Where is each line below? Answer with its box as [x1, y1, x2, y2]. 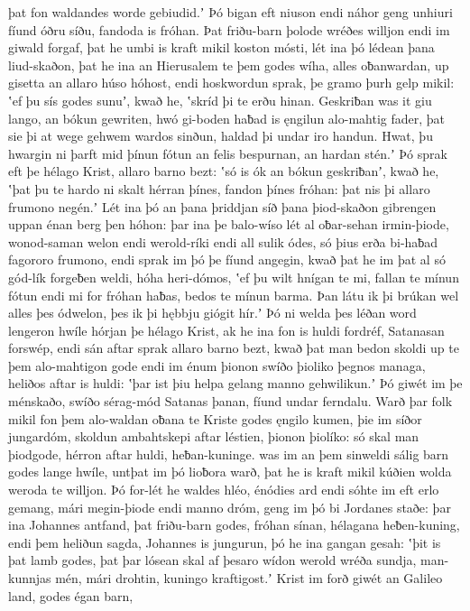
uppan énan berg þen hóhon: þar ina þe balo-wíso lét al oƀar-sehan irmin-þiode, [8, 215, 449, 234]
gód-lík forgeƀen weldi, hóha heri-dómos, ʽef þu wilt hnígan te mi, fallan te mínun [8, 267, 459, 286]
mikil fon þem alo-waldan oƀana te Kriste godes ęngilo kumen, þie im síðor [8, 409, 422, 428]
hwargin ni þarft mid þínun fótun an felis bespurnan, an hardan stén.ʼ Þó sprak [8, 143, 447, 162]
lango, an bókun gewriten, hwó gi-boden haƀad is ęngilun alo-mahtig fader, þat [8, 108, 445, 127]
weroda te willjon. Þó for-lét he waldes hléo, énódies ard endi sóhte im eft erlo [8, 480, 439, 499]
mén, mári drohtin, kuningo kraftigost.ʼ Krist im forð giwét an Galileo [55, 569, 443, 587]
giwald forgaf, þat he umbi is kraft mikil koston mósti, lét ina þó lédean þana [8, 38, 435, 57]
